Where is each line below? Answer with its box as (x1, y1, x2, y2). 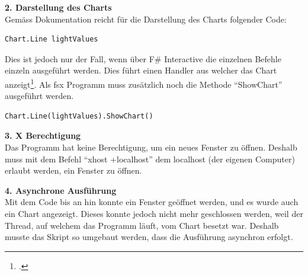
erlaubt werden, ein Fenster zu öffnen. (5, 164, 142, 177)
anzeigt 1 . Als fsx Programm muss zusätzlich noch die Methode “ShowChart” (5, 76, 283, 90)
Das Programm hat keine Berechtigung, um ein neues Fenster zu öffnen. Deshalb (5, 141, 297, 153)
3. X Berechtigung (5, 129, 81, 142)
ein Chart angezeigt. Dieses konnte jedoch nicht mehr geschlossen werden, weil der (5, 207, 303, 219)
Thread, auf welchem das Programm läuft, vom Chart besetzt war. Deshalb (5, 219, 279, 231)
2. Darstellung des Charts (5, 1, 112, 13)
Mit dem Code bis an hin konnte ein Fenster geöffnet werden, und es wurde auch (5, 196, 299, 208)
